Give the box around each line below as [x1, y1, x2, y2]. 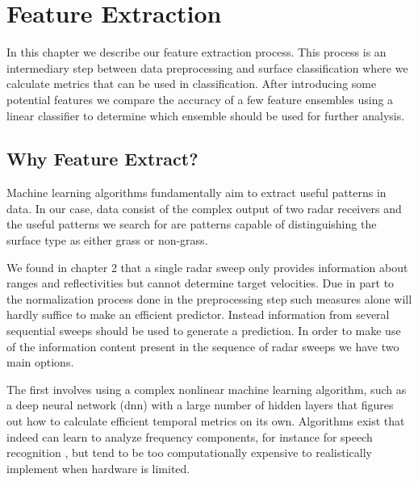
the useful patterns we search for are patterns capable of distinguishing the [6, 216, 377, 233]
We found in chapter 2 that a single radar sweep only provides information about [6, 258, 408, 275]
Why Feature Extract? [6, 146, 199, 171]
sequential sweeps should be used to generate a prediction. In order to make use [6, 322, 401, 339]
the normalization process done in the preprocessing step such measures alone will [6, 290, 412, 307]
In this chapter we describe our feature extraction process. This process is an [6, 44, 387, 61]
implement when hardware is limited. [6, 459, 190, 476]
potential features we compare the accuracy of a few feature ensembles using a [6, 90, 394, 107]
